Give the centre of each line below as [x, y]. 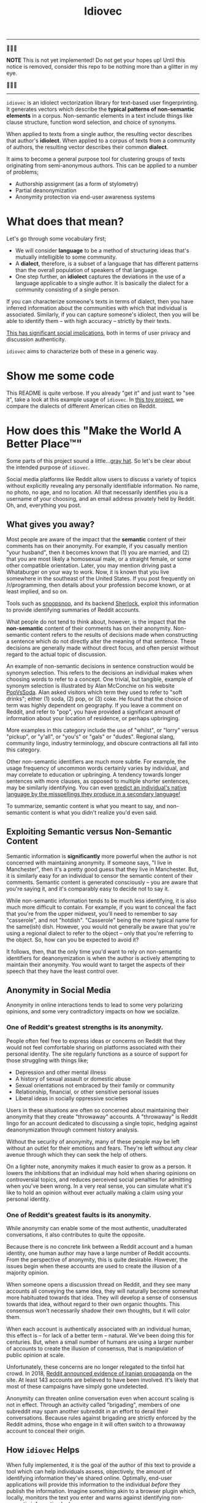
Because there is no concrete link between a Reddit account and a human [100, 1247]
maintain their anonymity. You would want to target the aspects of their [96, 964]
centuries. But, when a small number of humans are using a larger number [100, 1342]
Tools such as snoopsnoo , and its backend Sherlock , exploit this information [103, 603]
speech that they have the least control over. [63, 971]
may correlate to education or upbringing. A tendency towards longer [94, 774]
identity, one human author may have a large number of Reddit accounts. [98, 1253]
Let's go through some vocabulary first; [56, 239]
